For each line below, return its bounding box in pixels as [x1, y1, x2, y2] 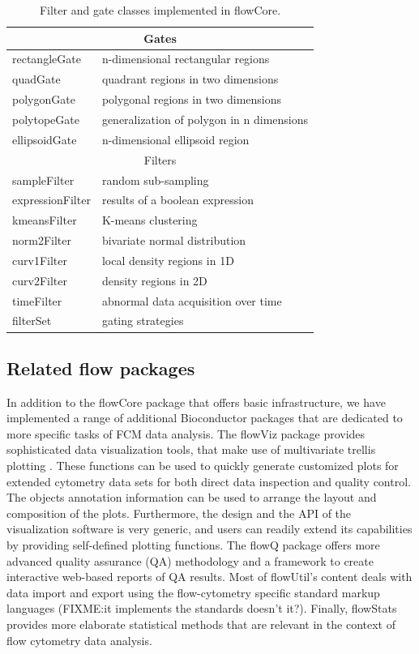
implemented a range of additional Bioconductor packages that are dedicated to [6, 409, 403, 426]
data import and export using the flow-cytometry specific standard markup [6, 583, 380, 601]
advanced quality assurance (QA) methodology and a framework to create [6, 552, 374, 569]
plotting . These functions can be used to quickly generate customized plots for [6, 457, 399, 474]
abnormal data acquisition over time [101, 292, 282, 309]
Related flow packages [6, 355, 195, 380]
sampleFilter [12, 171, 75, 188]
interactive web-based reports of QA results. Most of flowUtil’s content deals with [6, 568, 413, 585]
